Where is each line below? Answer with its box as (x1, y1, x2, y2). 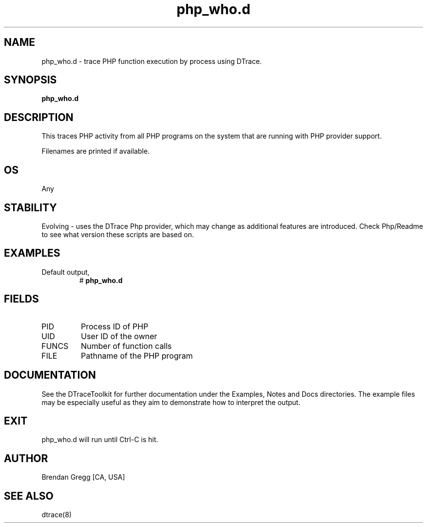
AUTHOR (4, 452, 48, 465)
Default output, (41, 267, 90, 276)
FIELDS (4, 293, 39, 305)
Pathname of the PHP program (81, 350, 193, 361)
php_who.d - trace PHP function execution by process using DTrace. (41, 57, 262, 65)
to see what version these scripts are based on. (41, 230, 194, 239)
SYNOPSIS (4, 74, 57, 86)
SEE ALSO (4, 489, 54, 502)
